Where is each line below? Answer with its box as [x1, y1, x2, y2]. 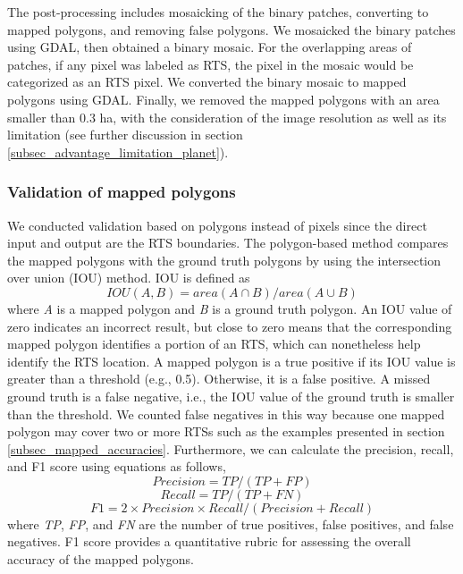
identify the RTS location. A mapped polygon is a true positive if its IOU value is [7, 351, 456, 370]
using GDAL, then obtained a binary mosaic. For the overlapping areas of [7, 38, 412, 56]
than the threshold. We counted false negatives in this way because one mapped [7, 404, 445, 423]
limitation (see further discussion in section [7, 125, 243, 144]
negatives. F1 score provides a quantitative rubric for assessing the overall [7, 532, 411, 551]
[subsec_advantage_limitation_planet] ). [7, 142, 229, 161]
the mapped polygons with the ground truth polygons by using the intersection [7, 250, 442, 269]
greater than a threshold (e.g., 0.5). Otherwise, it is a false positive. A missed [7, 369, 431, 388]
